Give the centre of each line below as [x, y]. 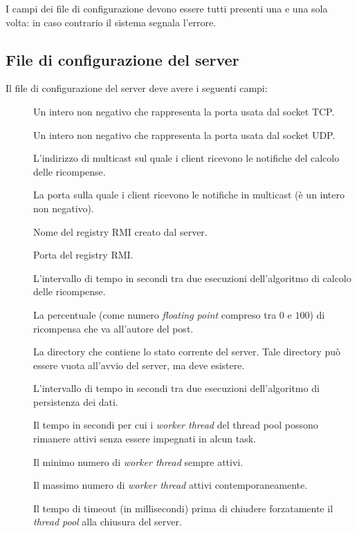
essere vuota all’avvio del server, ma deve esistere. [139, 365]
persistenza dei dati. [76, 401]
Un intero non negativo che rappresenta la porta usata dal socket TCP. [184, 111]
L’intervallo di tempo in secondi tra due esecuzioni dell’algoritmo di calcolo [192, 278]
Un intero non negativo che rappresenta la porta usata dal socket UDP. [184, 134]
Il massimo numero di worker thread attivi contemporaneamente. [171, 485]
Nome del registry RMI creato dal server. [120, 231]
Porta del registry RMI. [83, 255]
